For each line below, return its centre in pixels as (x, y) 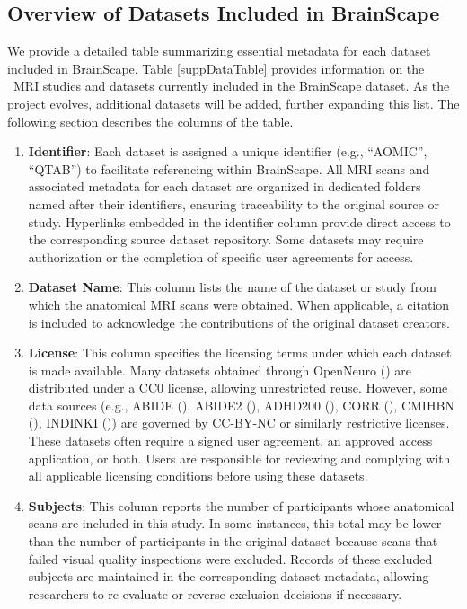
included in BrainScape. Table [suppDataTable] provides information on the (216, 68)
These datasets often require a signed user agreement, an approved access (230, 441)
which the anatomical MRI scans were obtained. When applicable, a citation (239, 304)
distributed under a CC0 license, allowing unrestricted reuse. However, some (238, 388)
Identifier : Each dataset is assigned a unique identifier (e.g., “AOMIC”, (228, 151)
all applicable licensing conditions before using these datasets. (198, 476)
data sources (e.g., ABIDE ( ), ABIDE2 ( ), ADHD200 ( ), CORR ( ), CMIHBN (241, 405)
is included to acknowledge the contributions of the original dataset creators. (239, 322)
